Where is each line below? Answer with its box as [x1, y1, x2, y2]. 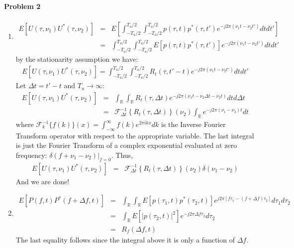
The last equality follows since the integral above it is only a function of [15, 234, 235, 245]
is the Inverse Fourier [161, 119, 226, 129]
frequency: [15, 150, 47, 160]
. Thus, [111, 150, 133, 160]
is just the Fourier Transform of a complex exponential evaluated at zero [15, 140, 237, 150]
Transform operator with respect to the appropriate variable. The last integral [15, 130, 254, 140]
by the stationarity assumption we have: [15, 54, 138, 64]
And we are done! [15, 176, 70, 186]
